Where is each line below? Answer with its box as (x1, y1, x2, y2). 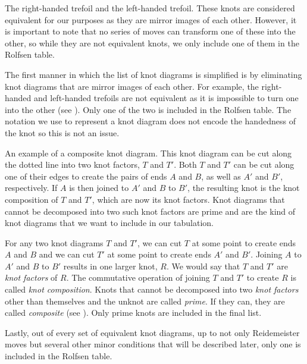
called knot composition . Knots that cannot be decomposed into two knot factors (5, 283, 299, 296)
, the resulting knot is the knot (187, 181, 300, 194)
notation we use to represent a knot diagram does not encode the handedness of (5, 115, 296, 127)
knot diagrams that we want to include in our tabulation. (5, 216, 214, 229)
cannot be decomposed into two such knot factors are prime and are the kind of (5, 205, 296, 217)
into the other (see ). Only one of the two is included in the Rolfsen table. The (5, 103, 292, 115)
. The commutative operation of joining (66, 271, 210, 284)
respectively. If (5, 181, 58, 194)
